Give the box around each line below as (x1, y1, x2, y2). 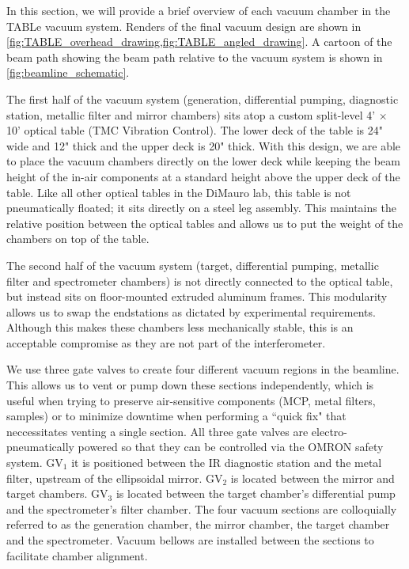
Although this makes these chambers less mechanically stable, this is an (6, 319, 354, 336)
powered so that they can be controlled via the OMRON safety (78, 438, 384, 455)
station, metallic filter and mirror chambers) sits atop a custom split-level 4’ (6, 106, 376, 123)
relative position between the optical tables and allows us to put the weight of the (6, 214, 403, 231)
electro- (311, 423, 347, 439)
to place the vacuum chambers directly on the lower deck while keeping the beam (6, 153, 400, 169)
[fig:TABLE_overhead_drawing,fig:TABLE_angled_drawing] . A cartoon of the (6, 33, 392, 50)
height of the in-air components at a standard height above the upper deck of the (6, 168, 400, 184)
